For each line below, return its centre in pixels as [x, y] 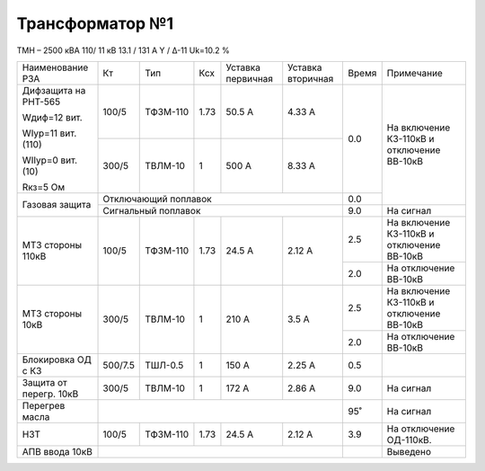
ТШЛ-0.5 [164, 365]
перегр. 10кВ [50, 394]
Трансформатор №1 [95, 23]
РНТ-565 [41, 102]
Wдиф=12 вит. [52, 117]
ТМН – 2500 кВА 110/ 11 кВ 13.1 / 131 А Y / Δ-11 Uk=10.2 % [123, 50]
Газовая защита [57, 205]
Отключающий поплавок [157, 199]
